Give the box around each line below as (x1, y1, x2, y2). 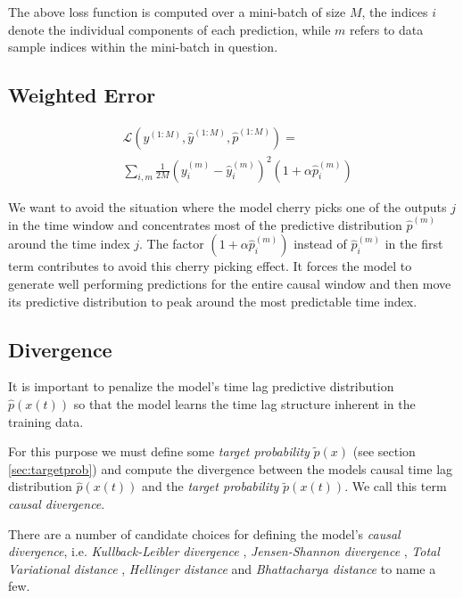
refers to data (350, 20, 424, 38)
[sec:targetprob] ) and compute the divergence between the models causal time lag (8, 459, 453, 478)
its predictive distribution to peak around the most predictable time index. (8, 291, 418, 310)
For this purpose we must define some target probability (8, 442, 310, 461)
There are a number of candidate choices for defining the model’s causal (8, 524, 401, 543)
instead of (294, 234, 347, 253)
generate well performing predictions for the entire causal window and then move (8, 274, 451, 292)
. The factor (139, 234, 204, 253)
